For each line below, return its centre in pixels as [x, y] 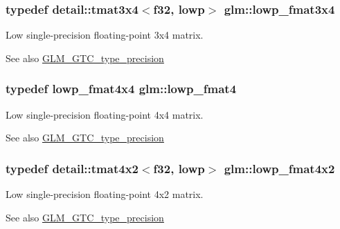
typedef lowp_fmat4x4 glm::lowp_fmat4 [121, 89]
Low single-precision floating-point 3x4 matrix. [105, 35]
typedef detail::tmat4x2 [72, 168]
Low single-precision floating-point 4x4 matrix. [105, 114]
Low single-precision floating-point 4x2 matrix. [105, 194]
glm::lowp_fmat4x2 [279, 168]
